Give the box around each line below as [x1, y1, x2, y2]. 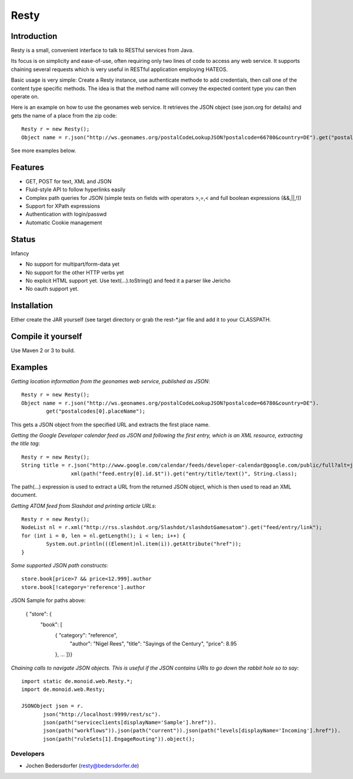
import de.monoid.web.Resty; [21, 686, 105, 693]
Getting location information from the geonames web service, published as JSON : [11, 378, 210, 385]
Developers [11, 750, 45, 758]
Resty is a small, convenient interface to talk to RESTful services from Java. [11, 47, 194, 54]
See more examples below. [11, 147, 76, 154]
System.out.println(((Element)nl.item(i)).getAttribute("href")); [46, 541, 242, 547]
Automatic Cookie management [25, 219, 102, 226]
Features [11, 162, 44, 172]
